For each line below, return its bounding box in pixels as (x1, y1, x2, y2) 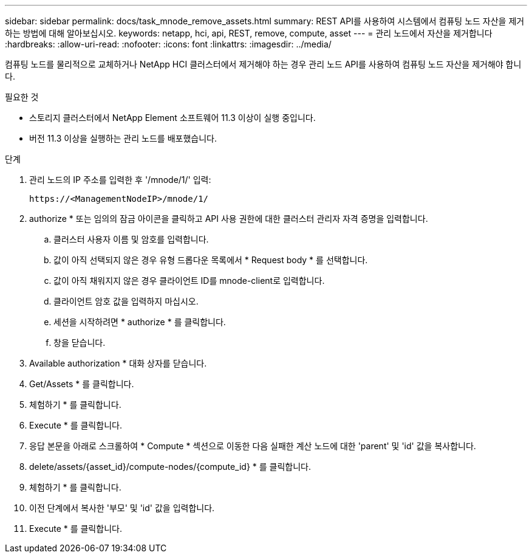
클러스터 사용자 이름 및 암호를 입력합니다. (53, 234, 209, 244)
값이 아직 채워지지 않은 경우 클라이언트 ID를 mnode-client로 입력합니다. (53, 275, 325, 286)
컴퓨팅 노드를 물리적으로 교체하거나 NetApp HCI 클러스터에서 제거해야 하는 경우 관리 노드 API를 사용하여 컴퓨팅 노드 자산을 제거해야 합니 (5, 59, 522, 69)
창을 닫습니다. (53, 337, 106, 348)
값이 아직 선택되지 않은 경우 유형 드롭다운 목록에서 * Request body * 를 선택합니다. (53, 255, 368, 265)
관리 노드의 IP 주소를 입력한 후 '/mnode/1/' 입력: (29, 174, 211, 185)
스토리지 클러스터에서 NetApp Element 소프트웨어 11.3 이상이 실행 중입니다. (29, 112, 316, 123)
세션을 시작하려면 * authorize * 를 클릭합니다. (53, 317, 226, 327)
